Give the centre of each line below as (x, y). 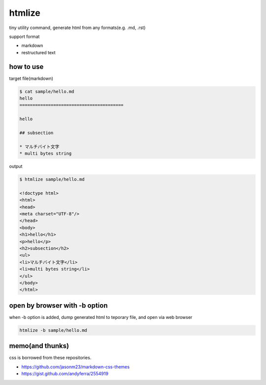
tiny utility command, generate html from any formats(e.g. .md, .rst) (77, 28)
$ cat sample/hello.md (47, 91)
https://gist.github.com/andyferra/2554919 (65, 374)
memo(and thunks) (39, 346)
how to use (26, 67)
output (16, 166)
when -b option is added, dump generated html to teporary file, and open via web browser (101, 317)
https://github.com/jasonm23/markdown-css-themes (76, 367)
